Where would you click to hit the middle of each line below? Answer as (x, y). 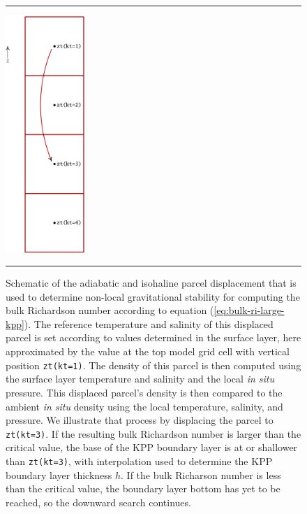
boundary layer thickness (59, 474)
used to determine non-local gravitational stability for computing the (153, 296)
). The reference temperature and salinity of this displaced (149, 323)
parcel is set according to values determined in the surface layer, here (153, 337)
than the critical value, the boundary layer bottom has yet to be (143, 488)
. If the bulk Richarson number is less (201, 474)
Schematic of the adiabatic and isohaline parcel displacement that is (151, 283)
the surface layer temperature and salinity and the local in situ (140, 379)
